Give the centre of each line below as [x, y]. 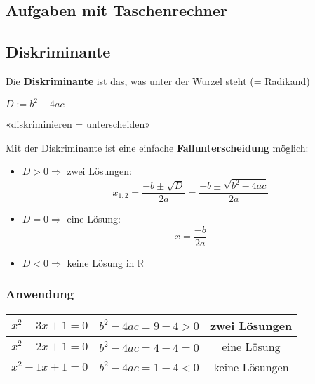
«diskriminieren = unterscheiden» [78, 124]
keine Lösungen [251, 366]
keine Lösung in [101, 262]
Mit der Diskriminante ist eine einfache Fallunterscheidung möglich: [157, 147]
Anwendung [40, 294]
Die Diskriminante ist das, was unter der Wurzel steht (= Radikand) [158, 80]
